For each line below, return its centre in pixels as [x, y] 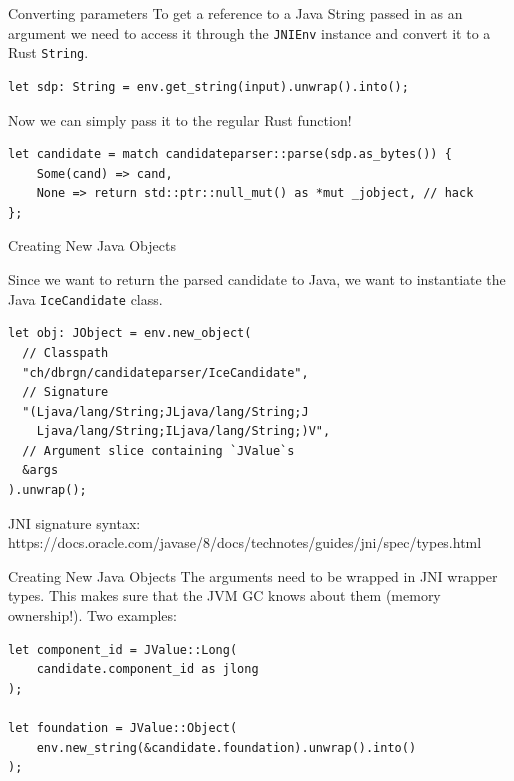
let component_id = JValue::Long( [123, 649]
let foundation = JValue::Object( [123, 728]
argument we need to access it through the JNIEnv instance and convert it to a [249, 32]
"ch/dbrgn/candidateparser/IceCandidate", [165, 372]
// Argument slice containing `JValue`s [158, 450]
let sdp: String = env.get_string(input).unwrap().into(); [208, 86]
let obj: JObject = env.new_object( [130, 333]
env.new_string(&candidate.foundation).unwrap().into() [226, 747]
